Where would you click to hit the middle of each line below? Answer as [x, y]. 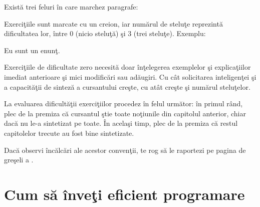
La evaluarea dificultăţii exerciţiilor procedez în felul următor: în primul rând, [123, 103]
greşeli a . [19, 160]
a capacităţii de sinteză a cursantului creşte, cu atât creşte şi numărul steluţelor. [127, 86]
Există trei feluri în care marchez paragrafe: [71, 7]
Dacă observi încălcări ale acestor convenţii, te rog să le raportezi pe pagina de [125, 150]
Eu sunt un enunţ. [32, 50]
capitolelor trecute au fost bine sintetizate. [69, 133]
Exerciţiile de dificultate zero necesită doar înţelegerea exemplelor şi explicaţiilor [127, 67]
